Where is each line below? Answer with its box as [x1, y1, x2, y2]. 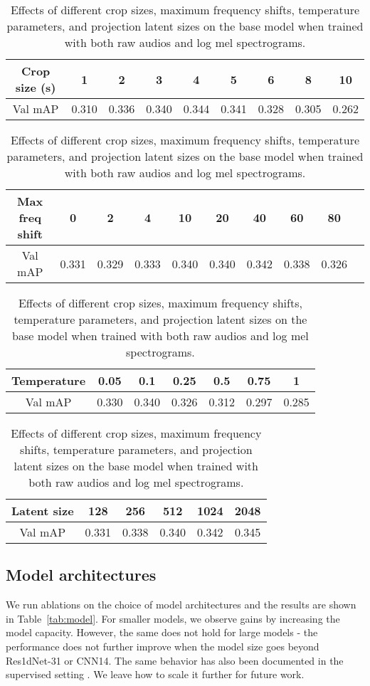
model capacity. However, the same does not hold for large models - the [6, 625, 318, 640]
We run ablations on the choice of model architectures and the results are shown [6, 597, 356, 612]
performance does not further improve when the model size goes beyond [6, 638, 319, 653]
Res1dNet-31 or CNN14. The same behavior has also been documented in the [6, 653, 344, 667]
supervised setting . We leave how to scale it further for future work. [6, 667, 305, 682]
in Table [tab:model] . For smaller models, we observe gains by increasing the [6, 611, 340, 626]
